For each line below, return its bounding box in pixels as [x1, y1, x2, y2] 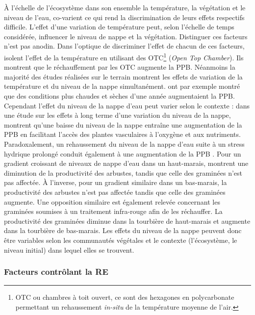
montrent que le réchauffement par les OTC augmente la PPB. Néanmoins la [4, 62, 235, 72]
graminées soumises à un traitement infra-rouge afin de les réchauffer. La [4, 206, 223, 216]
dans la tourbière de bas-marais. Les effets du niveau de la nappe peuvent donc [4, 225, 242, 236]
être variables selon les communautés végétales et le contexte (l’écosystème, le [4, 235, 237, 245]
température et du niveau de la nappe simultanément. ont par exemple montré [4, 81, 240, 91]
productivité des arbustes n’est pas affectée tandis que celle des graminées [4, 186, 226, 197]
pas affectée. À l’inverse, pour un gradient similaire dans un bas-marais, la [4, 177, 227, 187]
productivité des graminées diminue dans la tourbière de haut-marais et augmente [4, 215, 251, 226]
